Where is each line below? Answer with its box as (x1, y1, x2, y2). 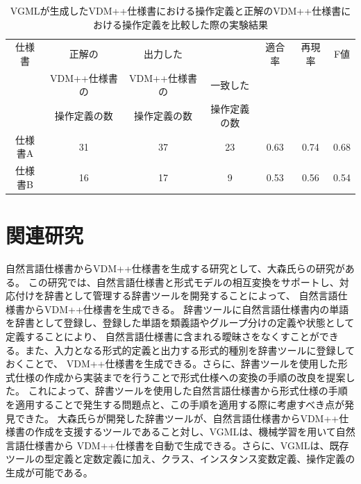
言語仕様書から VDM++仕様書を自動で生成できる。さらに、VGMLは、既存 (6, 437, 349, 452)
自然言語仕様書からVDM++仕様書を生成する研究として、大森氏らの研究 (6, 261, 335, 275)
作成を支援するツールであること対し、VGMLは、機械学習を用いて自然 (34, 424, 355, 439)
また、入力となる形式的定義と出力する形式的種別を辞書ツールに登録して (24, 342, 355, 357)
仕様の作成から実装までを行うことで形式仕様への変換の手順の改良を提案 (15, 369, 346, 384)
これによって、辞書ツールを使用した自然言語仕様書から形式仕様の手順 (28, 383, 348, 398)
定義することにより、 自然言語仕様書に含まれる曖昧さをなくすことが (6, 328, 319, 343)
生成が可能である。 (6, 465, 93, 479)
